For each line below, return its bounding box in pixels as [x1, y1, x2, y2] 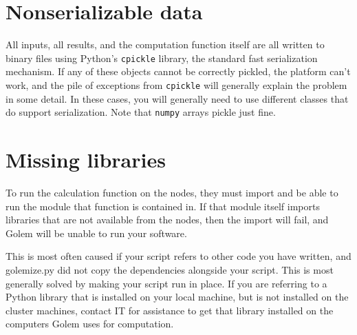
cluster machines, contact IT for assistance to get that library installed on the [6, 303, 334, 317]
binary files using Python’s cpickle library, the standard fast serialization [6, 50, 318, 65]
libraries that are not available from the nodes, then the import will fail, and [6, 212, 329, 227]
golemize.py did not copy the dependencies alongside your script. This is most [6, 262, 334, 276]
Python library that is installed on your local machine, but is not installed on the [6, 290, 349, 304]
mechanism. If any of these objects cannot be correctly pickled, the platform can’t [6, 64, 351, 79]
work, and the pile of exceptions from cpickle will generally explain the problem [6, 77, 347, 92]
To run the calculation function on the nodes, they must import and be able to [6, 185, 338, 199]
